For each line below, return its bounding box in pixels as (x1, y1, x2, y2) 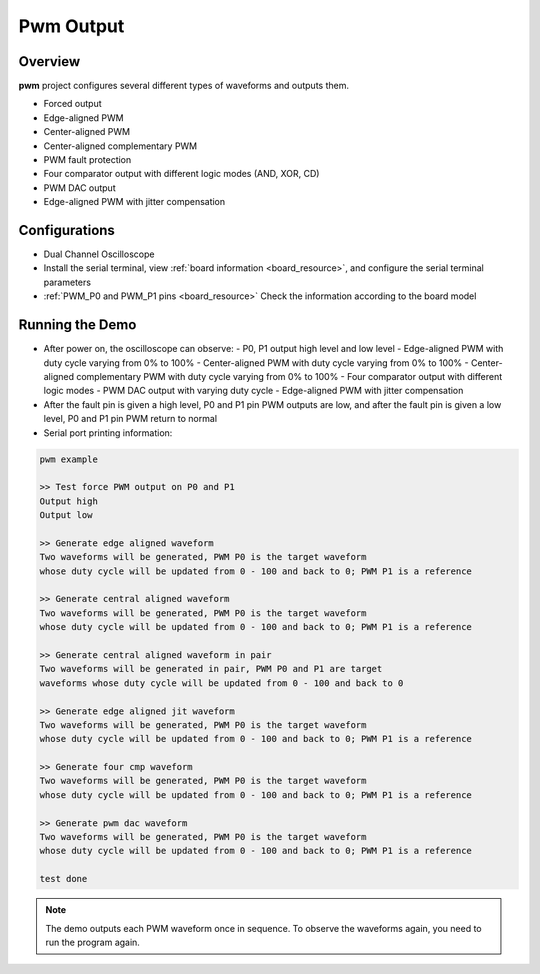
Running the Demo (18, 316, 137, 334)
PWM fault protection (43, 154, 132, 166)
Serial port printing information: (43, 426, 173, 439)
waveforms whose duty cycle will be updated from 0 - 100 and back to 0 (39, 677, 404, 689)
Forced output (43, 98, 102, 110)
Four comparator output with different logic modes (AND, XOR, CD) (43, 168, 320, 180)
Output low (39, 510, 93, 521)
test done (39, 873, 88, 885)
